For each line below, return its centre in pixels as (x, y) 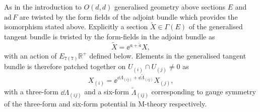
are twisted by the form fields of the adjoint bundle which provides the (128, 16)
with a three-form (31, 92)
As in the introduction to (43, 7)
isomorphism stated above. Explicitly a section (76, 26)
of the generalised (216, 26)
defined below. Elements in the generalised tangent (168, 55)
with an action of (30, 55)
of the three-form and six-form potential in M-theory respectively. (106, 103)
